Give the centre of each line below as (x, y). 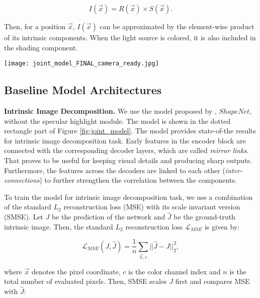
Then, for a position (35, 26)
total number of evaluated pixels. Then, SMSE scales (85, 281)
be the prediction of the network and (108, 217)
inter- (234, 170)
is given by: (222, 226)
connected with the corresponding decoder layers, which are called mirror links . (126, 150)
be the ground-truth (204, 217)
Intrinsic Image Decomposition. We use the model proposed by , (110, 111)
